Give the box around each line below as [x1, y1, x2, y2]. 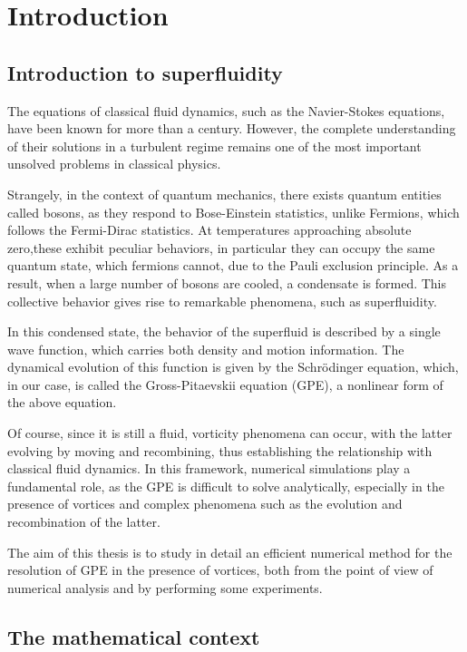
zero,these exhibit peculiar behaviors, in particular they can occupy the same [7, 238, 435, 257]
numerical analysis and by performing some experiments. [7, 578, 323, 597]
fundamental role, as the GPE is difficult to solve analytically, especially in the [7, 476, 444, 495]
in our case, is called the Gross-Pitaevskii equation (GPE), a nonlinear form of [7, 375, 443, 394]
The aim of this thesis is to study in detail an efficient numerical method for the [7, 542, 452, 561]
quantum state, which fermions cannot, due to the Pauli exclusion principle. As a [7, 256, 459, 275]
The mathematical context [7, 622, 260, 650]
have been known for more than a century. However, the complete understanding [7, 119, 456, 138]
